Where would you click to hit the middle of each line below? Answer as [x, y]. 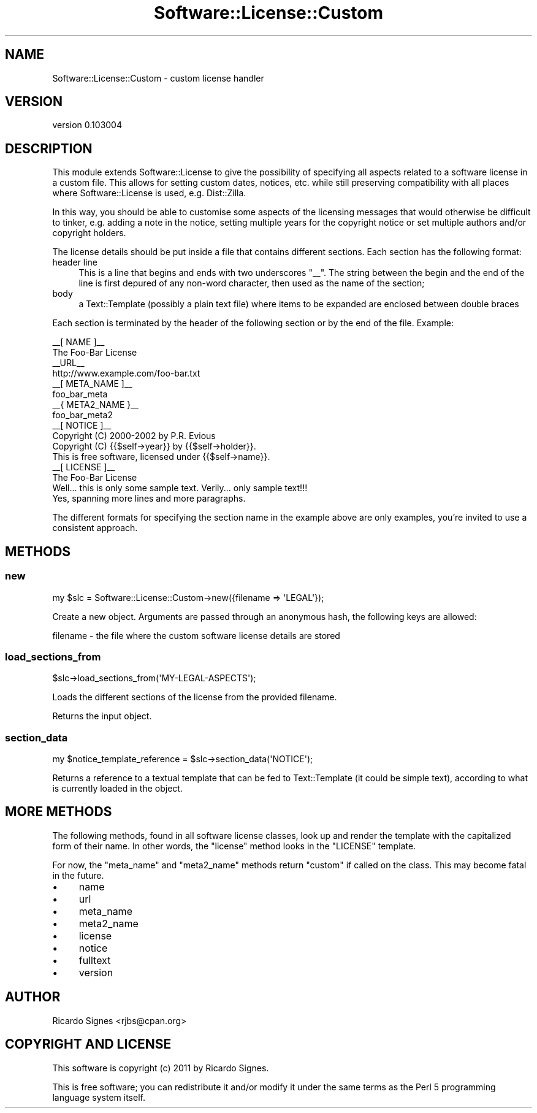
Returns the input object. [102, 716]
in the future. [78, 875]
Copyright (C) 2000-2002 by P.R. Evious [134, 436]
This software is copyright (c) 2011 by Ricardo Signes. [161, 1068]
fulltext [95, 960]
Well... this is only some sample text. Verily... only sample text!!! [180, 488]
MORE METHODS [59, 812]
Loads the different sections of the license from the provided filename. [195, 697]
